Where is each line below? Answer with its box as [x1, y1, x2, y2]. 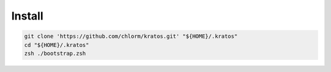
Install [11, 9, 44, 23]
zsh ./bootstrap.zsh [24, 49, 86, 57]
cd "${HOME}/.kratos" [24, 41, 89, 48]
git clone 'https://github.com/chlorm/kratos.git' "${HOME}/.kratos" [24, 33, 238, 40]
